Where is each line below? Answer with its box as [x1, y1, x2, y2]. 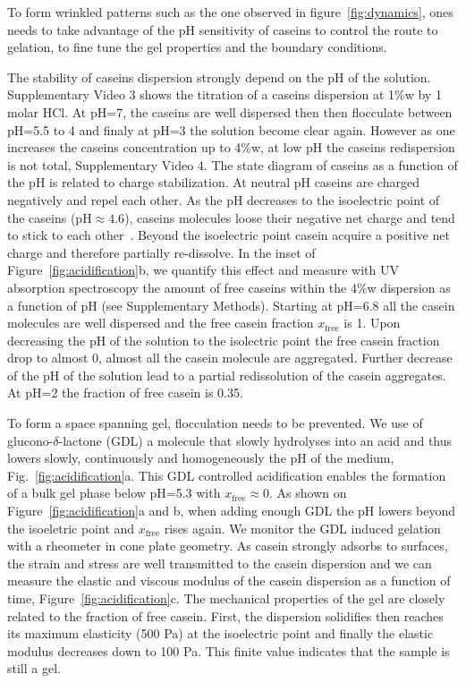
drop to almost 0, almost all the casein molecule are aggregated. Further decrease [7, 348, 453, 367]
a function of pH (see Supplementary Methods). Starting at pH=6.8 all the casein [7, 295, 455, 314]
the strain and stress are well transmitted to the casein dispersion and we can [7, 553, 432, 572]
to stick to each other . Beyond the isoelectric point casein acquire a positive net [7, 226, 450, 244]
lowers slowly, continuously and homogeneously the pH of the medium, [7, 448, 394, 467]
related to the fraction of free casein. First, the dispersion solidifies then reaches [7, 606, 444, 625]
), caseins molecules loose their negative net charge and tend [124, 208, 455, 226]
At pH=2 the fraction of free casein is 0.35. [7, 383, 243, 402]
